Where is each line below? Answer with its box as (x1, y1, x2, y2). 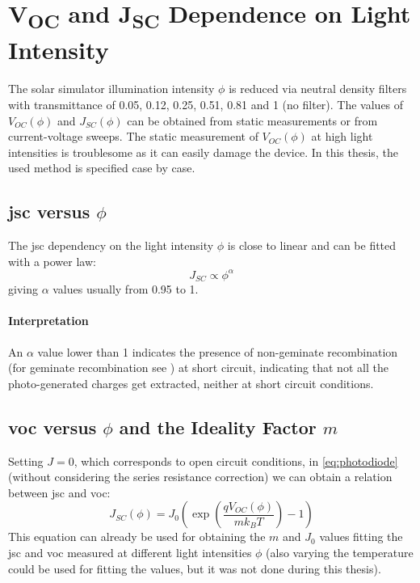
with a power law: (8, 252, 96, 269)
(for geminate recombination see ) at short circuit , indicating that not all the (8, 359, 388, 376)
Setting (8, 452, 44, 469)
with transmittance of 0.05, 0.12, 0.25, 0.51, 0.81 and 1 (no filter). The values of (8, 95, 404, 112)
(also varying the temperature (266, 544, 414, 561)
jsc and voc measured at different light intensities (8, 544, 252, 561)
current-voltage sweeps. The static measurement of (8, 128, 258, 145)
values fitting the (319, 528, 403, 545)
